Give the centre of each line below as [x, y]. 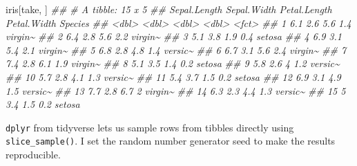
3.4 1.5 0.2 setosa [43, 104]
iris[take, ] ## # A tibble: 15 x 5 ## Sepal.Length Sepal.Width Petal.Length [169, 9]
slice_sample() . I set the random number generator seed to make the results [171, 141]
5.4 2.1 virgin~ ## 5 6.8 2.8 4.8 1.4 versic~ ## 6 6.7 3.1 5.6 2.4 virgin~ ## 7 [176, 49]
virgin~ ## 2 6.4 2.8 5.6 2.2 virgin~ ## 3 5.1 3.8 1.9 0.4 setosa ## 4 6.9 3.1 [174, 36]
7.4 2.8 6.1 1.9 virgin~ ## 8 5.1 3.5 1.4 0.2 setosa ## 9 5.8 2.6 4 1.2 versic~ [173, 63]
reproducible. [33, 155]
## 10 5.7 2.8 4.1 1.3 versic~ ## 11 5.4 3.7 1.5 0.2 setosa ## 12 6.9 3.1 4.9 [173, 76]
